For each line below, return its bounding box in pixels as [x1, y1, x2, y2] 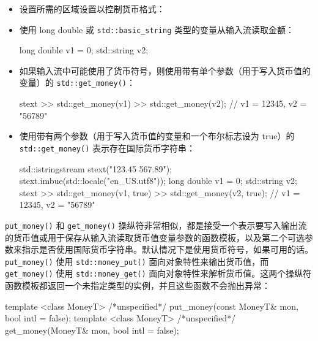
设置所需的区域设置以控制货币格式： [19, 2, 165, 15]
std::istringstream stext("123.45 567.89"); [19, 162, 172, 175]
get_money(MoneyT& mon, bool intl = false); [5, 323, 179, 336]
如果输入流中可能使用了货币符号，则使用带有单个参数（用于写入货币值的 [19, 64, 311, 77]
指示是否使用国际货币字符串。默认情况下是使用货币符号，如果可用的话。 [21, 243, 313, 256]
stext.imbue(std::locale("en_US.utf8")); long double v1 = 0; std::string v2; [19, 174, 298, 187]
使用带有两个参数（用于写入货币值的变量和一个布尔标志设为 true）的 [19, 129, 295, 142]
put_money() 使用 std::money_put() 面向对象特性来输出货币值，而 [5, 255, 269, 267]
